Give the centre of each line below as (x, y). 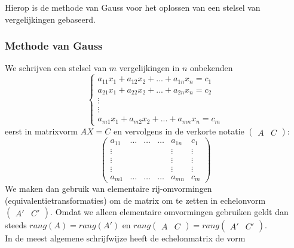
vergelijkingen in (149, 68)
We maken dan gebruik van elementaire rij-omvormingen (108, 189)
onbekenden (211, 68)
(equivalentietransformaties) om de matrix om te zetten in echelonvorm (135, 200)
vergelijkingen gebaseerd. (50, 19)
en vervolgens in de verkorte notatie (179, 131)
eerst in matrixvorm (41, 131)
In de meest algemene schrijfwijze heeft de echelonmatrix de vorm (125, 238)
